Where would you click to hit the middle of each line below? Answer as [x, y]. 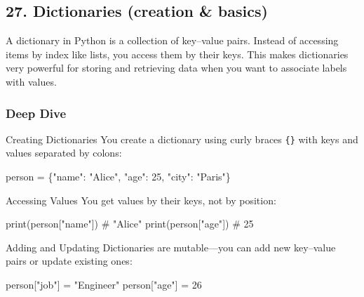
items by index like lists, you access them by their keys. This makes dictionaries [177, 54]
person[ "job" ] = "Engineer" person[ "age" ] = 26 [104, 285]
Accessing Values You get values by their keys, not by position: [141, 200]
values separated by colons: [64, 153]
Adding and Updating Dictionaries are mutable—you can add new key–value [171, 247]
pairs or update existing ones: [69, 261]
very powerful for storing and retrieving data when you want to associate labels [176, 68]
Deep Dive [36, 113]
